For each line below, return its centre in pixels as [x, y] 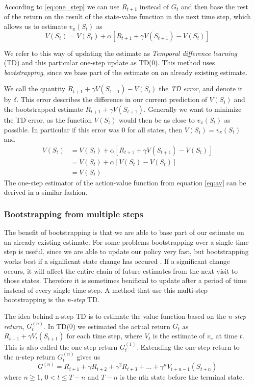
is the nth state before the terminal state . [182, 377]
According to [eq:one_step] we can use [62, 6]
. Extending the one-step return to [188, 346]
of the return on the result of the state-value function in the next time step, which [127, 16]
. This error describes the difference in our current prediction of [112, 99]
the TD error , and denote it [201, 89]
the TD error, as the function [48, 120]
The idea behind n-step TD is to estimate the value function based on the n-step [125, 316]
